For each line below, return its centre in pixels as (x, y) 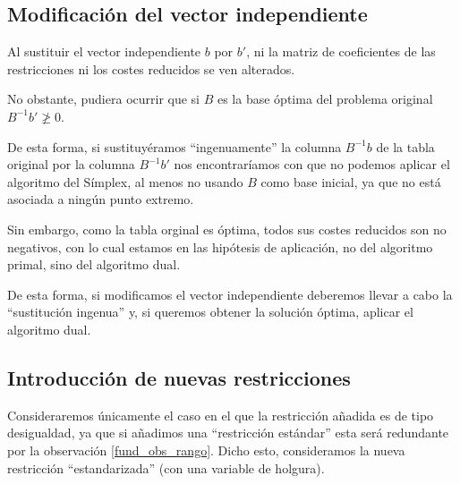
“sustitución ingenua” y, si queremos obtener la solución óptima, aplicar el (210, 312)
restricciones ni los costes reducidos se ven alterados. (151, 68)
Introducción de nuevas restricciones (179, 377)
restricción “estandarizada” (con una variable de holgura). (166, 467)
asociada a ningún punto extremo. (101, 199)
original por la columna (71, 164)
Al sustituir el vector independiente (104, 51)
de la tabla (405, 146)
